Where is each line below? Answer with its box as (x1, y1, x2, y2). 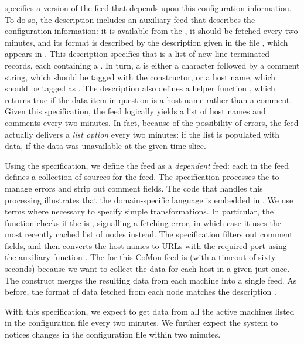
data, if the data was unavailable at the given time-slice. (5, 139, 206, 152)
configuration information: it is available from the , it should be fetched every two (5, 25, 298, 37)
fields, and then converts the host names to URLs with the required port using (5, 239, 287, 251)
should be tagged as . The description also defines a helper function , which (5, 82, 275, 94)
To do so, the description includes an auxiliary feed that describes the (5, 13, 255, 25)
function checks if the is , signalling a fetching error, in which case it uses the (5, 216, 281, 229)
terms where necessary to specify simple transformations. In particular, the (5, 205, 274, 217)
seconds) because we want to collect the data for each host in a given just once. (5, 263, 290, 275)
